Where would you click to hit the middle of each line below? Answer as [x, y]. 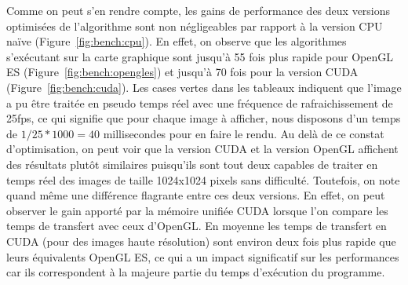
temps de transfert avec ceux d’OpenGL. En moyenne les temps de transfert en [197, 226]
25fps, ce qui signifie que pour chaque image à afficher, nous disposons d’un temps [204, 118]
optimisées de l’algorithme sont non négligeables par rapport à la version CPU [195, 26]
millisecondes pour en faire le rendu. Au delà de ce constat [244, 133]
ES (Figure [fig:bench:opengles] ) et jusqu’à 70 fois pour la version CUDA [182, 72]
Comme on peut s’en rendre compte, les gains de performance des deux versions [199, 10]
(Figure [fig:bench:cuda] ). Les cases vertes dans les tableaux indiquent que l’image [204, 87]
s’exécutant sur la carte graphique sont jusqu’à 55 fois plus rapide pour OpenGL [200, 56]
